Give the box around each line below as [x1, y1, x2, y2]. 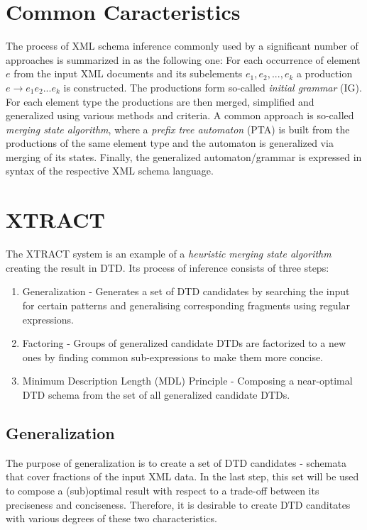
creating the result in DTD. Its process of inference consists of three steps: [6, 260, 329, 275]
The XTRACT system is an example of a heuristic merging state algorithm [6, 246, 332, 261]
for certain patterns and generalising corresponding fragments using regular [22, 297, 351, 312]
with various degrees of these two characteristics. [6, 511, 217, 526]
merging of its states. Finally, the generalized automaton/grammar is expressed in [6, 149, 362, 164]
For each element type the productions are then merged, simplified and [6, 94, 314, 109]
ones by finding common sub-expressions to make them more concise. [22, 349, 324, 364]
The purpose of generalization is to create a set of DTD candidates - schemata [6, 455, 346, 470]
